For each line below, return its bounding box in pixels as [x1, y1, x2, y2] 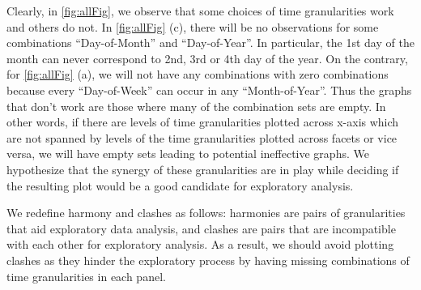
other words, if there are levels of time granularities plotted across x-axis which [6, 113, 399, 130]
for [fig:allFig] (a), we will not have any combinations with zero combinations [6, 66, 389, 83]
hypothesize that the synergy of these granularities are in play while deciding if [6, 160, 399, 177]
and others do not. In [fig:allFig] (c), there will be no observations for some [6, 18, 379, 35]
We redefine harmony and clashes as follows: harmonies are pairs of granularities [6, 204, 406, 221]
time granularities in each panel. [6, 267, 166, 284]
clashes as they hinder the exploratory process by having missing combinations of [6, 251, 410, 268]
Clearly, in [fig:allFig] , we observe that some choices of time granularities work [6, 2, 394, 19]
